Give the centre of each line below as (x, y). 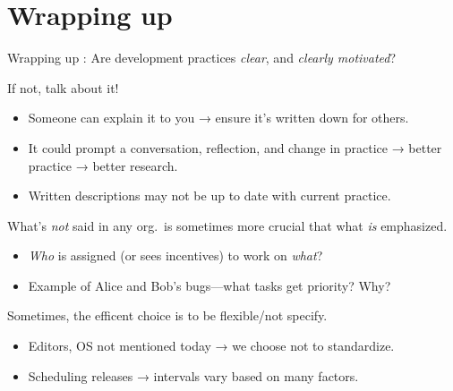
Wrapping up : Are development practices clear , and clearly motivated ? (202, 58)
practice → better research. (103, 165)
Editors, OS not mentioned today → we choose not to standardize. (211, 346)
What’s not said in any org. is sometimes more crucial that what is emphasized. (227, 225)
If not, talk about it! (63, 87)
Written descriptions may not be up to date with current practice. (209, 195)
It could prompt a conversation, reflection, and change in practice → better (235, 147)
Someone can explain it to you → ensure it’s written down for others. (218, 118)
